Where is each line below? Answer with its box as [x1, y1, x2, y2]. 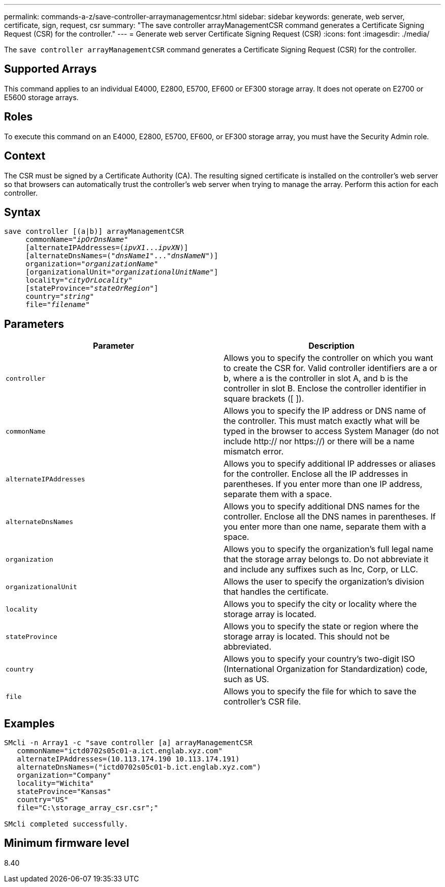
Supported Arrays [4, 63, 97, 76]
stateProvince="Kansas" [17, 787, 111, 796]
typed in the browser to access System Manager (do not [224, 426, 439, 437]
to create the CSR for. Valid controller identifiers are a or [224, 363, 437, 374]
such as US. [224, 674, 269, 685]
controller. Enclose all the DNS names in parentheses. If [224, 511, 436, 522]
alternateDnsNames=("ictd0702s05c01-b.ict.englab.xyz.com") [17, 763, 261, 772]
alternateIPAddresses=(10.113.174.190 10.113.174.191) [17, 755, 240, 763]
